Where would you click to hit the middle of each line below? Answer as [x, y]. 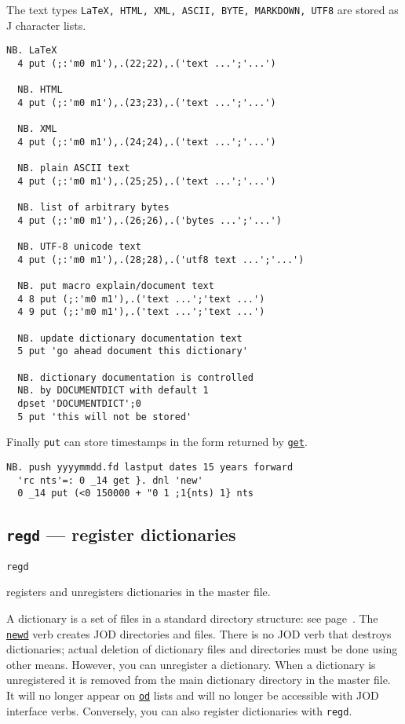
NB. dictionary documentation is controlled [135, 377]
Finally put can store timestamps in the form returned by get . [157, 442]
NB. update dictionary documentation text [130, 338]
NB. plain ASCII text [74, 168]
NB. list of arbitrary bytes [93, 208]
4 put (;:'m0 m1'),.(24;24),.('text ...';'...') [147, 142]
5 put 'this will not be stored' [105, 417]
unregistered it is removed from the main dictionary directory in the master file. [199, 680]
